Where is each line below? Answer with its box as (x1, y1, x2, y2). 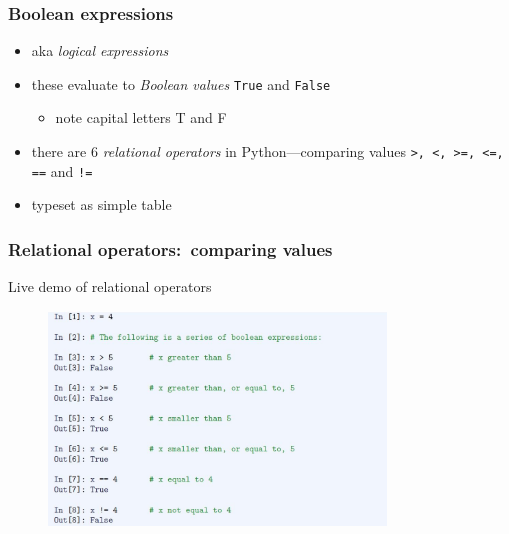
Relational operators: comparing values (8, 236, 333, 261)
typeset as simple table (31, 194, 172, 215)
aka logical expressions (31, 40, 169, 61)
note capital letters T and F (55, 107, 227, 128)
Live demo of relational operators (8, 276, 212, 297)
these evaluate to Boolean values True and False (31, 73, 331, 94)
